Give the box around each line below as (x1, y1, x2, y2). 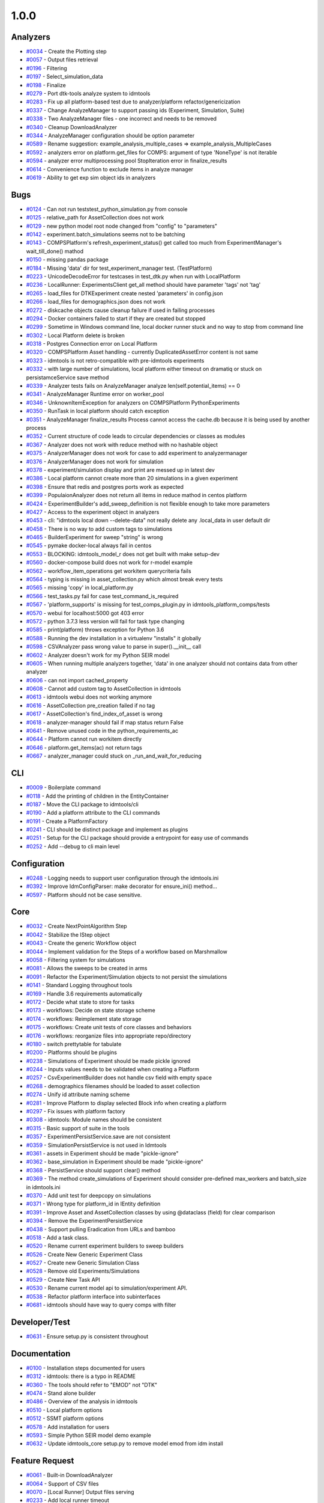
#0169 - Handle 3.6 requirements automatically (26, 990, 143, 997)
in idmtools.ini (26, 1183, 61, 1190)
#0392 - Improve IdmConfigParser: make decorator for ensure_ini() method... (26, 883, 217, 890)
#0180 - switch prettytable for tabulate (26, 1040, 122, 1047)
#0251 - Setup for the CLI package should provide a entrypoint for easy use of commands (26, 834, 249, 842)
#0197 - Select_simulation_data (26, 73, 103, 81)
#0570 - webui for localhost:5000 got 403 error (26, 609, 144, 616)
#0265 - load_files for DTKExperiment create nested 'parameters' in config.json (26, 289, 223, 297)
